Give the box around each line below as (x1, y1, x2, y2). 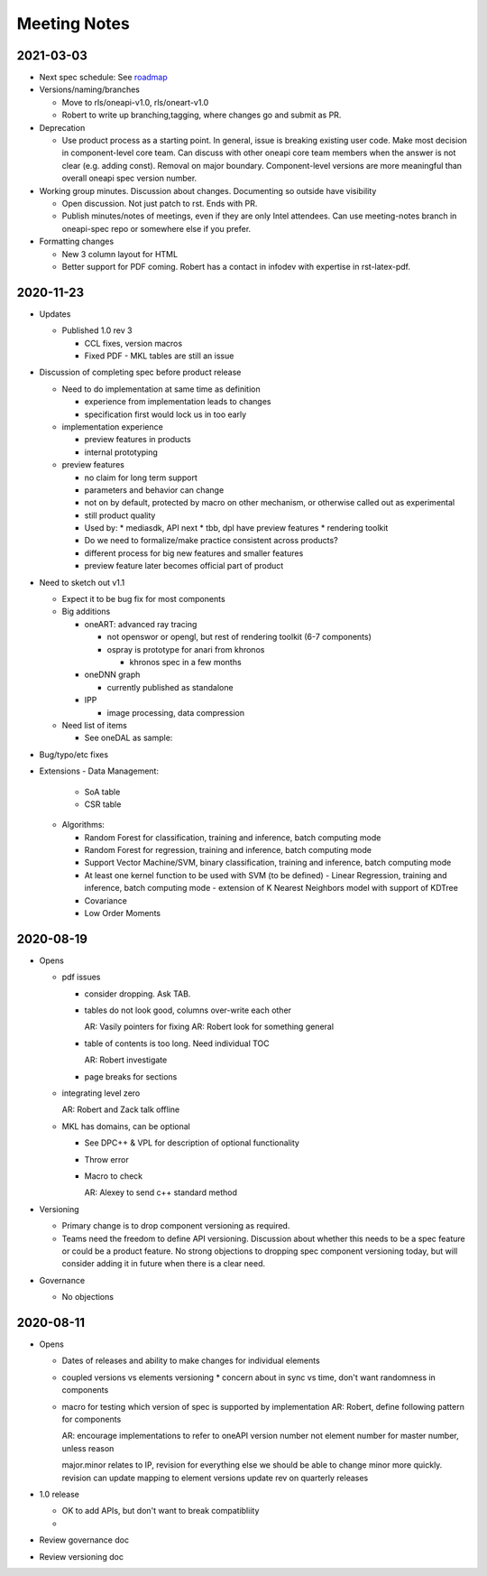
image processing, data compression (106, 707, 245, 718)
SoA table (84, 786, 121, 797)
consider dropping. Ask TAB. (84, 988, 191, 999)
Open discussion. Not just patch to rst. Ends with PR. (61, 198, 258, 209)
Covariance (84, 895, 128, 906)
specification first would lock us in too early (84, 409, 247, 420)
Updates (39, 308, 71, 320)
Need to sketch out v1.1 (39, 577, 125, 588)
